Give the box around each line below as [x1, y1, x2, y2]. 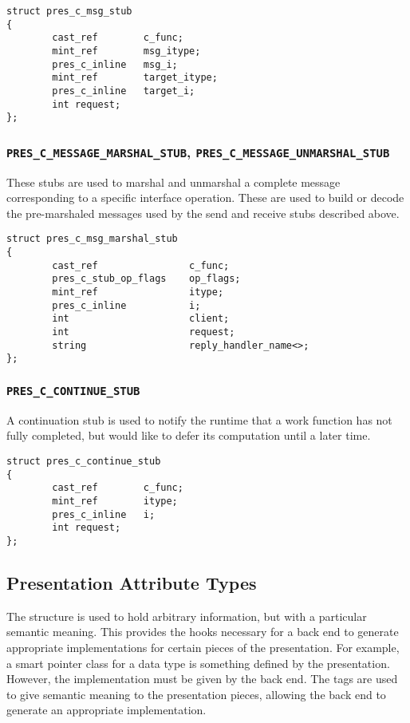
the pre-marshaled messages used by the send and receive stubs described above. [6, 204, 400, 221]
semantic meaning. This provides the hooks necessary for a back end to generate [6, 623, 399, 640]
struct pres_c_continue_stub [6, 456, 161, 467]
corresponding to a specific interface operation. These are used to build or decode [6, 189, 404, 206]
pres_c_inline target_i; [52, 85, 195, 97]
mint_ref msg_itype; [52, 45, 201, 57]
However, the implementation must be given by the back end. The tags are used [6, 670, 398, 687]
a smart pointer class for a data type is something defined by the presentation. [6, 654, 390, 671]
